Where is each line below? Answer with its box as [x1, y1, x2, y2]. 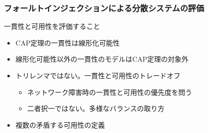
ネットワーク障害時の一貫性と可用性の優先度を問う [27, 87, 192, 97]
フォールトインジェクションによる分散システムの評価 [4, 1, 205, 14]
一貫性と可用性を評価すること [4, 21, 100, 31]
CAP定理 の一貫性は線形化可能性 [15, 37, 120, 47]
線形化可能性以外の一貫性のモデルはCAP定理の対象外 [15, 54, 188, 64]
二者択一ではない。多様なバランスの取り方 [27, 103, 165, 113]
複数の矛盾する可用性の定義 [15, 119, 105, 130]
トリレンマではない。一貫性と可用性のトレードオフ [15, 70, 181, 80]
